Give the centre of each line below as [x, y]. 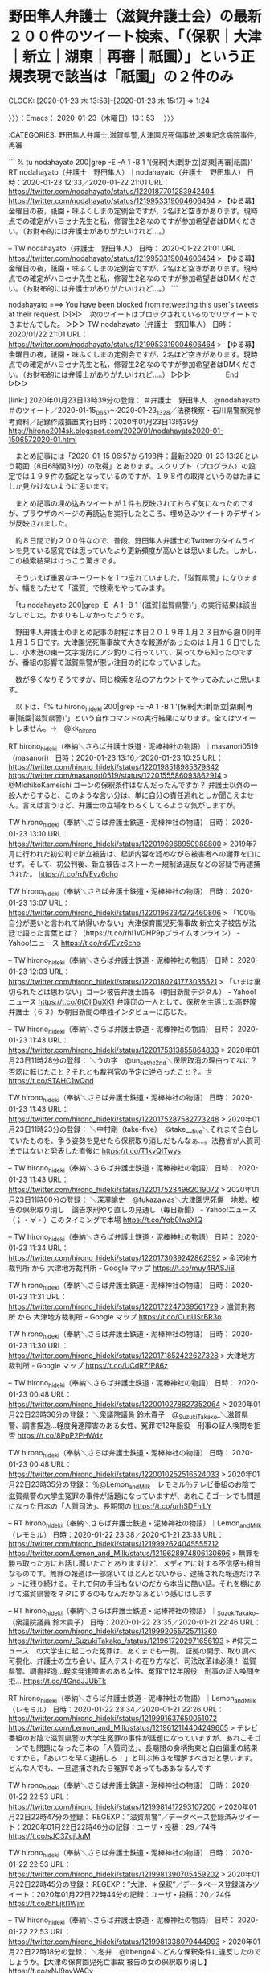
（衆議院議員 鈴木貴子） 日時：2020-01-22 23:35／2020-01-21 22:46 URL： [135, 1622]
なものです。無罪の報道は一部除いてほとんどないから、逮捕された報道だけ [131, 1573]
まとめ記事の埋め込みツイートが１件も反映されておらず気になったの [127, 503]
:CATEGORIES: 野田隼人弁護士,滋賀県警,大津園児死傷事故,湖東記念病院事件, [133, 134]
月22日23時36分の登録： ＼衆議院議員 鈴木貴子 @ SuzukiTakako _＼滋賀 [125, 1415]
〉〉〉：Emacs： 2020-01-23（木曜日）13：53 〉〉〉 [93, 118]
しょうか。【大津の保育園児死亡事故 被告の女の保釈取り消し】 [110, 1962]
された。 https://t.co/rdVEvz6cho [63, 873]
